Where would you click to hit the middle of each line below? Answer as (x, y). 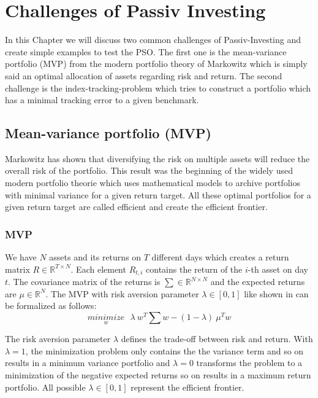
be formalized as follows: (51, 306)
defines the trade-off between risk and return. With (217, 339)
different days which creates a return (220, 257)
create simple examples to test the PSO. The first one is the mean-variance (146, 51)
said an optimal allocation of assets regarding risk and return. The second (144, 75)
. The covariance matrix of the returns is (84, 282)
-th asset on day (278, 269)
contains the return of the (194, 269)
